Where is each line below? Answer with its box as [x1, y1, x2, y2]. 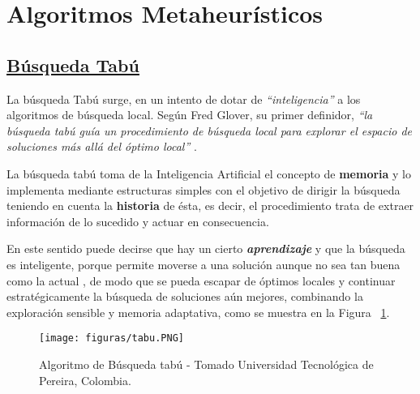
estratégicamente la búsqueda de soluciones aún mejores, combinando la [6, 288, 363, 305]
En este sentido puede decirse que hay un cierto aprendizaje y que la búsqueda [6, 240, 405, 257]
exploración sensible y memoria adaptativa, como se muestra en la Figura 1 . [6, 303, 390, 320]
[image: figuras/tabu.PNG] [39, 332, 184, 345]
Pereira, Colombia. [39, 371, 131, 388]
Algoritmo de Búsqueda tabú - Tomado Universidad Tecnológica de [39, 355, 374, 372]
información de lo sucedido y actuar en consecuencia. [6, 212, 269, 229]
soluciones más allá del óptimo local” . [6, 138, 197, 155]
